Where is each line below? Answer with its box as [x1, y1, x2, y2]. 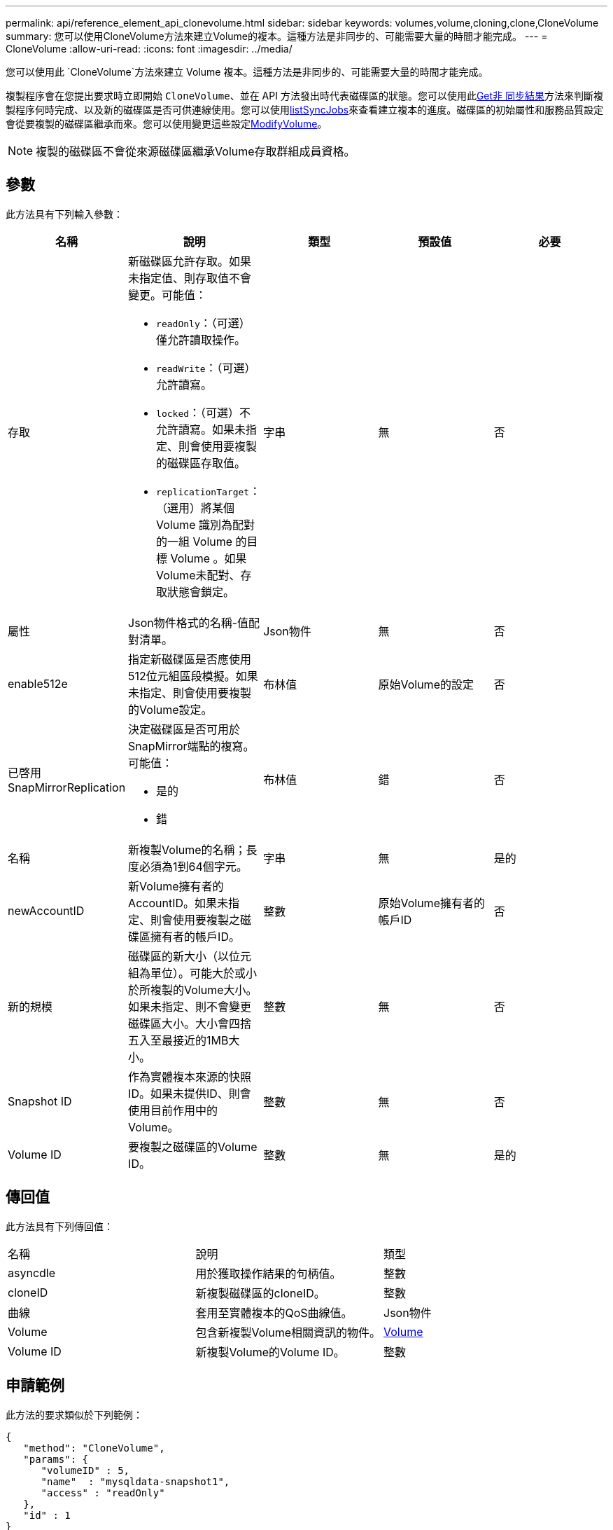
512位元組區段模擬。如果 [128, 668, 258, 683]
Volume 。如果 [170, 551, 247, 565]
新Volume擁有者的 [128, 878, 224, 893]
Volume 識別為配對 [156, 517, 255, 532]
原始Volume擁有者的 [378, 895, 485, 910]
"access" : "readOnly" [41, 1487, 165, 1498]
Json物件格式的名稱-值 [128, 615, 249, 630]
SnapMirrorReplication [8, 780, 126, 794]
